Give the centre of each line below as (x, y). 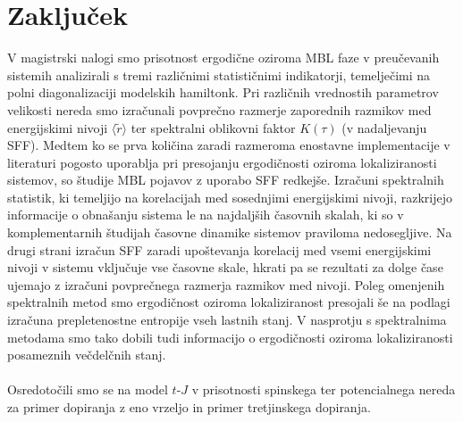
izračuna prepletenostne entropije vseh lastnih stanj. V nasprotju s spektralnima (227, 320)
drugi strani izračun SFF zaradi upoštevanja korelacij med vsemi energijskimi (219, 249)
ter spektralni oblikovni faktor (213, 127)
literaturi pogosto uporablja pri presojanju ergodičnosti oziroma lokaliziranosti (222, 162)
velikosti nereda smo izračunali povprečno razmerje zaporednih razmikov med (219, 109)
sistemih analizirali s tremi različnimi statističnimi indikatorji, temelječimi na (219, 74)
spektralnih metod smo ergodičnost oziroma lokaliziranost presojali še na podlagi (229, 302)
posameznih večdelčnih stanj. (87, 355)
